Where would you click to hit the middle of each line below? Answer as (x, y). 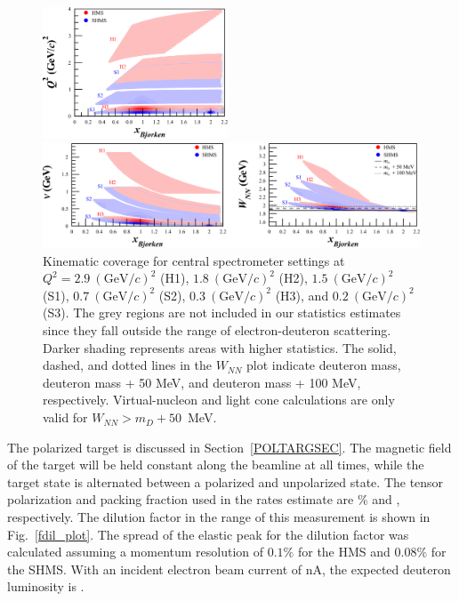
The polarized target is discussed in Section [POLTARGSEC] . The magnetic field (229, 447)
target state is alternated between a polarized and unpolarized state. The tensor (225, 481)
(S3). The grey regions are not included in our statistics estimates (222, 313)
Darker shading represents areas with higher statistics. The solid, (220, 347)
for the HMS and (344, 552)
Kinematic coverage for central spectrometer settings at (194, 260)
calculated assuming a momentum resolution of (136, 552)
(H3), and (302, 295)
